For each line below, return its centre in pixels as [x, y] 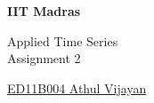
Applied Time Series [63, 40]
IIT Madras [44, 11]
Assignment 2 [44, 58]
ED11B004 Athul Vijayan [77, 87]
